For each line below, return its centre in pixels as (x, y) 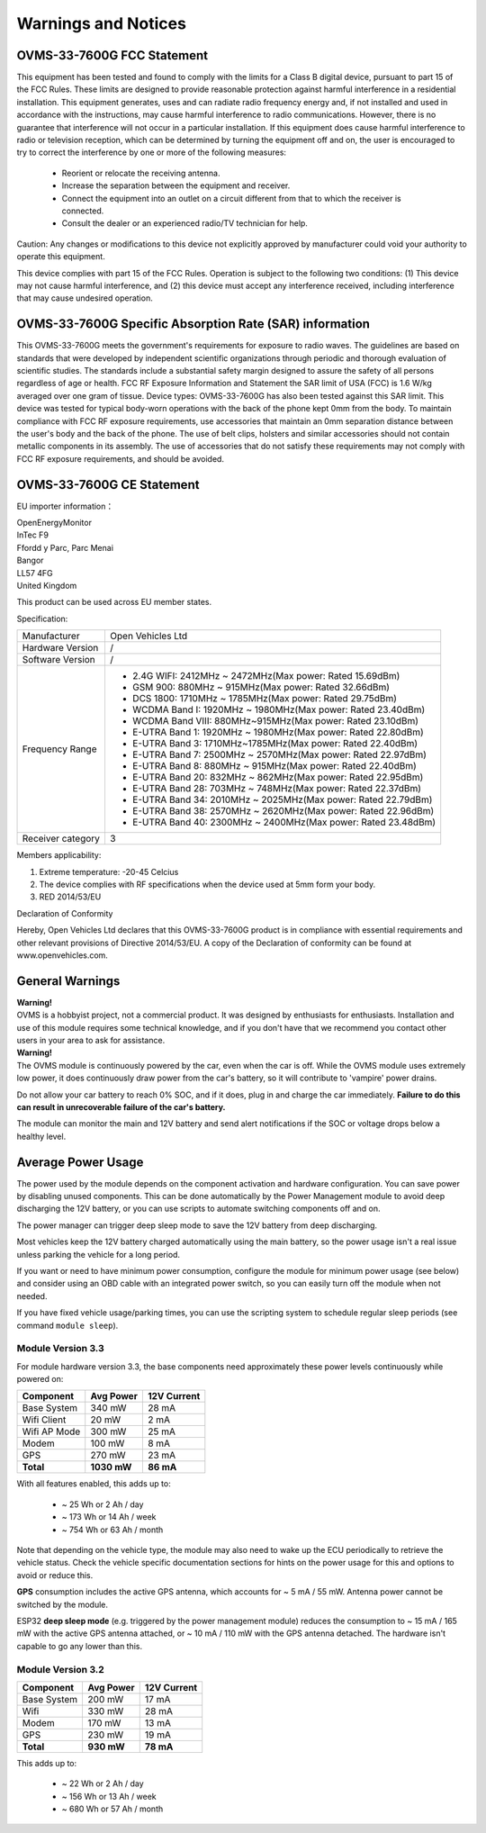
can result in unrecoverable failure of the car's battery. (121, 1106)
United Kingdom (47, 585)
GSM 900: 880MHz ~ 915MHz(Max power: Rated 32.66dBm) (261, 687)
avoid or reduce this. (55, 1575)
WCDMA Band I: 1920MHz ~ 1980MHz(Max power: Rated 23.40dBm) (279, 709)
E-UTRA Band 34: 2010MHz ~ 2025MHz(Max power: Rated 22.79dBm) (282, 799)
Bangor (30, 560)
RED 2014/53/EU (70, 897)
